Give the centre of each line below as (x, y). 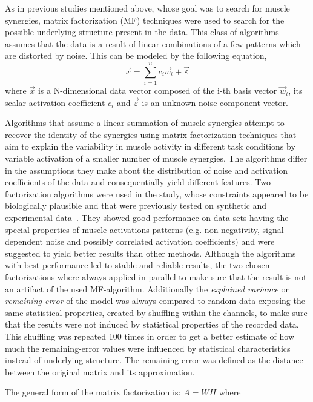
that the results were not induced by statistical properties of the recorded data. (152, 324)
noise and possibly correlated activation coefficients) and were (160, 241)
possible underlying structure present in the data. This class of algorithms (142, 32)
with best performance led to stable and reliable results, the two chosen (137, 265)
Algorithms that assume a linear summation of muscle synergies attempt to (145, 123)
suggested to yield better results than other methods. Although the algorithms (150, 253)
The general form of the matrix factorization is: (93, 392)
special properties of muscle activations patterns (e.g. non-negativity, (132, 229)
